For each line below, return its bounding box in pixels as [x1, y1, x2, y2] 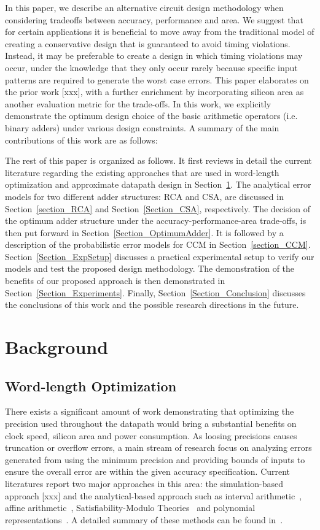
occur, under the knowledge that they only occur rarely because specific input [5, 61, 298, 74]
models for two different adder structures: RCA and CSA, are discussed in [5, 190, 284, 202]
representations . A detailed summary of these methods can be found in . [5, 513, 283, 526]
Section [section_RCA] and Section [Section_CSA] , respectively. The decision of [5, 202, 311, 215]
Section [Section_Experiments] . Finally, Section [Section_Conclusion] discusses [5, 286, 306, 299]
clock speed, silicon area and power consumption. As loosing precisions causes [5, 429, 297, 442]
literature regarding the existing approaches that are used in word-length [5, 166, 279, 179]
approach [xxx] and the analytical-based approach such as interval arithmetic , [5, 489, 302, 502]
